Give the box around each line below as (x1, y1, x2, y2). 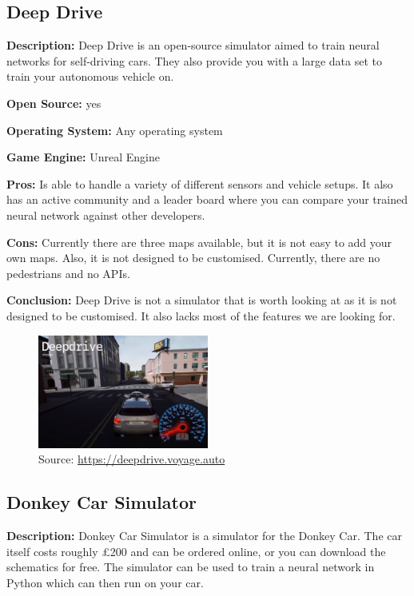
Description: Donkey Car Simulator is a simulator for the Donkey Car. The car (6, 527, 402, 544)
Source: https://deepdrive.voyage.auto (38, 451, 225, 467)
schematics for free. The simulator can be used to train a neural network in (6, 558, 375, 575)
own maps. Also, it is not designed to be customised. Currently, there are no (6, 249, 380, 266)
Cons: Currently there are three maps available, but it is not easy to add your (6, 233, 392, 250)
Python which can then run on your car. (6, 574, 204, 590)
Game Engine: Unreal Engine (6, 149, 160, 165)
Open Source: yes (6, 94, 102, 111)
